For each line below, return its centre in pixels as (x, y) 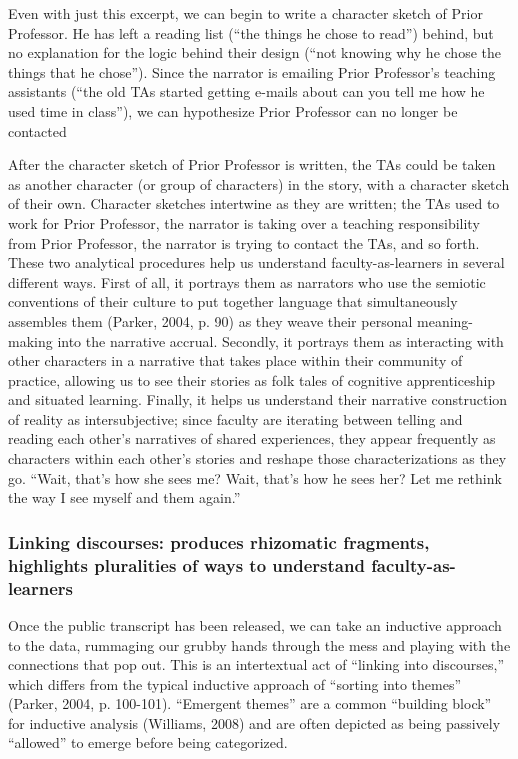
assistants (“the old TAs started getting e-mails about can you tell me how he (246, 91)
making (30, 340)
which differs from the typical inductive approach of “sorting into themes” (235, 683)
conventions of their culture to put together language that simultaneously (233, 301)
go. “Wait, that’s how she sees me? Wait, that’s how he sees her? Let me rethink (255, 477)
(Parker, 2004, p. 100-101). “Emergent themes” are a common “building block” (250, 703)
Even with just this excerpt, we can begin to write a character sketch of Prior (245, 13)
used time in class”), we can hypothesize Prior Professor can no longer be (233, 110)
